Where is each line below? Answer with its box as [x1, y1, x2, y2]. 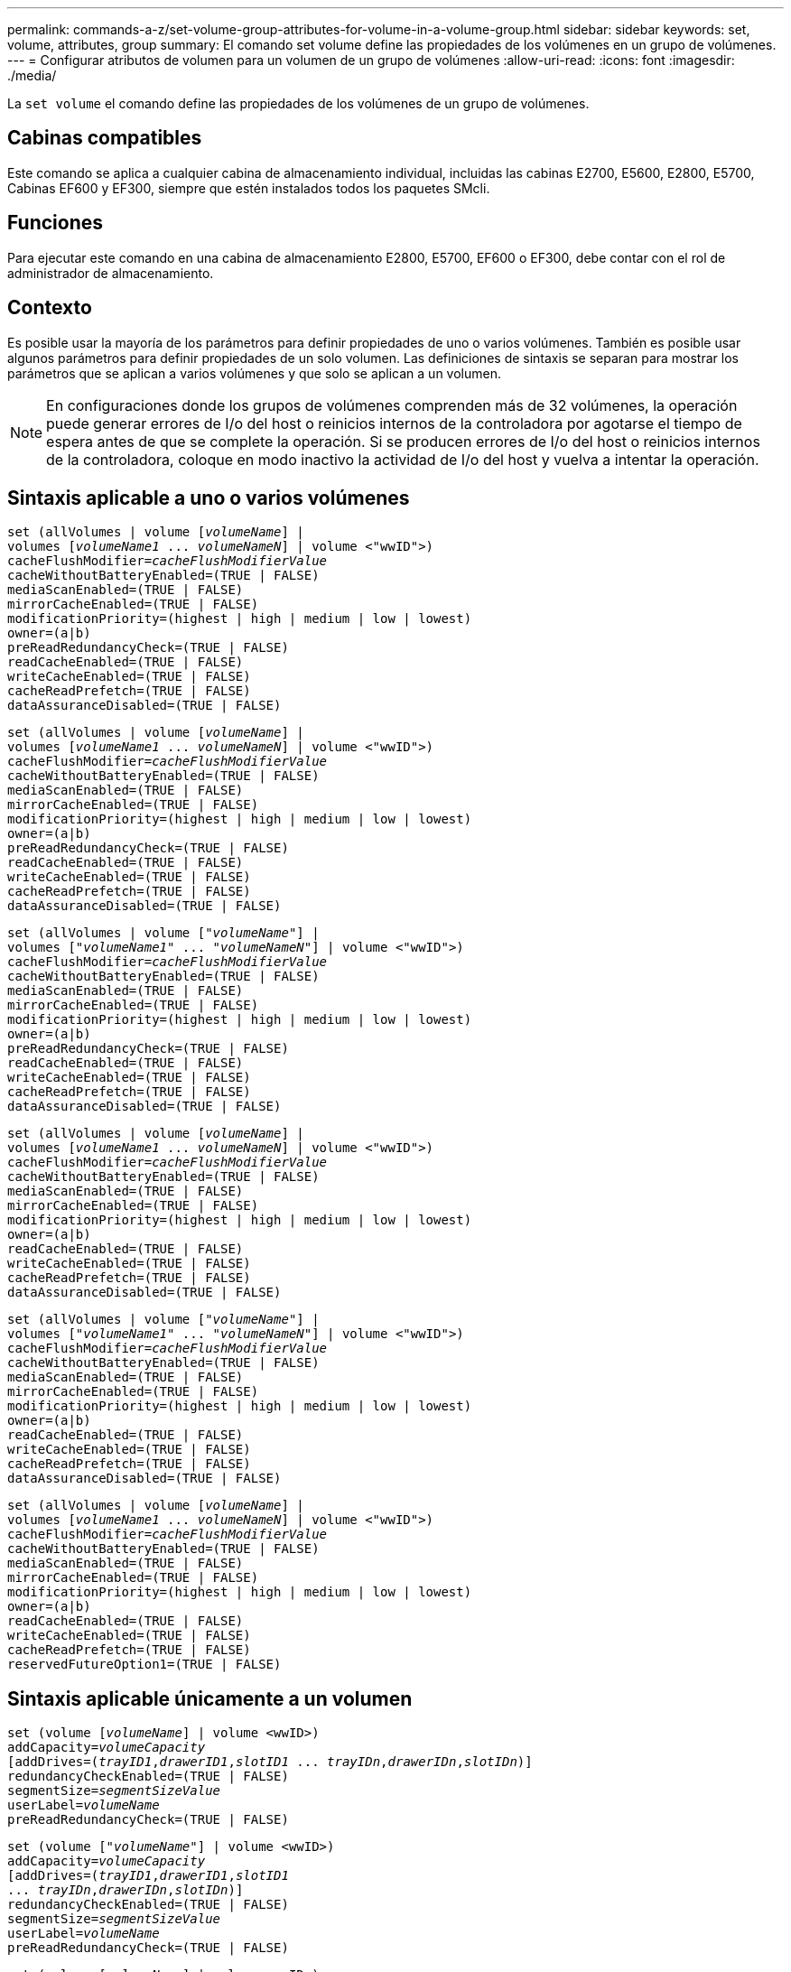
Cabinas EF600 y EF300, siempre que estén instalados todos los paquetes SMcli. [7, 180, 490, 196]
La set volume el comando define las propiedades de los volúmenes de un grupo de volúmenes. [7, 96, 590, 111]
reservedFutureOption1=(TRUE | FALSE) [7, 1657, 282, 1672]
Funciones [7, 211, 104, 235]
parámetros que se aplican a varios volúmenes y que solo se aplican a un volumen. [7, 365, 501, 381]
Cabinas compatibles [7, 126, 202, 150]
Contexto [7, 296, 92, 320]
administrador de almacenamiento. [7, 265, 214, 281]
